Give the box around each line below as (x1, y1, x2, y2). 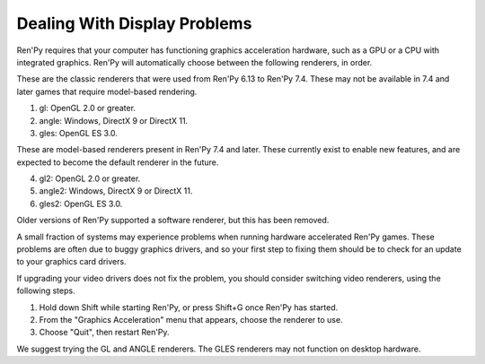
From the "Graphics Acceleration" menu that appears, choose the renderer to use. (39, 314, 343, 325)
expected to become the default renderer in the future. (16, 157, 219, 168)
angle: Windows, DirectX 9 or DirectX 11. (39, 115, 189, 126)
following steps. (16, 285, 75, 296)
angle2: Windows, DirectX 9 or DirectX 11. (39, 186, 193, 196)
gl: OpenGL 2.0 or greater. (39, 103, 137, 114)
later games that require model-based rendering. (16, 86, 198, 97)
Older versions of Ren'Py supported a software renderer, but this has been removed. (16, 215, 330, 226)
